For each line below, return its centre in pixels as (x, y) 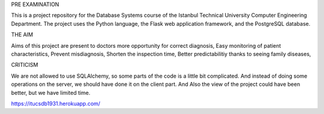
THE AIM (22, 35)
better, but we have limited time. (51, 93)
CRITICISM (25, 65)
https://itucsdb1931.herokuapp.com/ (56, 103)
